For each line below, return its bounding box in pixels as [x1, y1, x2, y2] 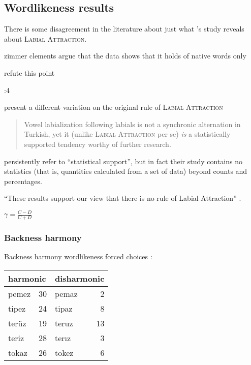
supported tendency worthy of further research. [24, 138, 171, 149]
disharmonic [55, 272, 105, 285]
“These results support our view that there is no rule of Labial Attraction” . [4, 193, 241, 203]
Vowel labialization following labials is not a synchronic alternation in [24, 118, 241, 129]
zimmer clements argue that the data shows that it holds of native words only [4, 50, 246, 61]
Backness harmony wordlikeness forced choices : [4, 251, 152, 262]
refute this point [4, 67, 55, 78]
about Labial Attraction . [4, 33, 87, 44]
